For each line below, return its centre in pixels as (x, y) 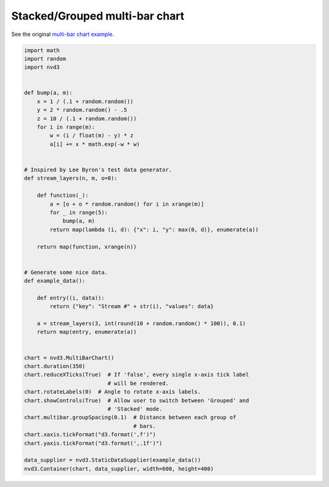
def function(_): (63, 196)
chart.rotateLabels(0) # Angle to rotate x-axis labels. (112, 392)
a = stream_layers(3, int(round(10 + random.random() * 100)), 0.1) (141, 324)
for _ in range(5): (79, 212)
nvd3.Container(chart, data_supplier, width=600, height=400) (119, 469)
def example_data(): (55, 281)
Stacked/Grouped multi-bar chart (98, 16)
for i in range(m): (66, 127)
